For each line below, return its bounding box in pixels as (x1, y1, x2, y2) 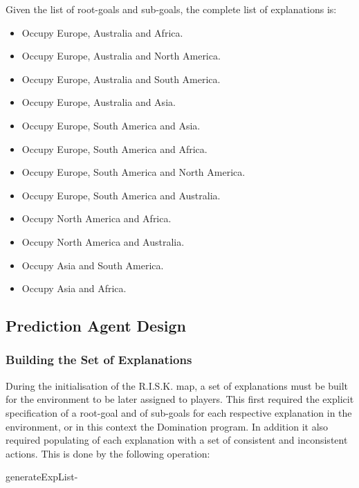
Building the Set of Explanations (6, 351, 192, 368)
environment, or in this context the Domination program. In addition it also (6, 419, 329, 433)
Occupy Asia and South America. (21, 257, 164, 272)
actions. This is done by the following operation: (6, 446, 210, 460)
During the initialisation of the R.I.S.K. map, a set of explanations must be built (6, 378, 349, 392)
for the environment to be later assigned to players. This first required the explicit (6, 392, 354, 406)
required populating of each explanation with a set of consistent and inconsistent (6, 433, 348, 447)
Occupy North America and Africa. (21, 211, 172, 226)
